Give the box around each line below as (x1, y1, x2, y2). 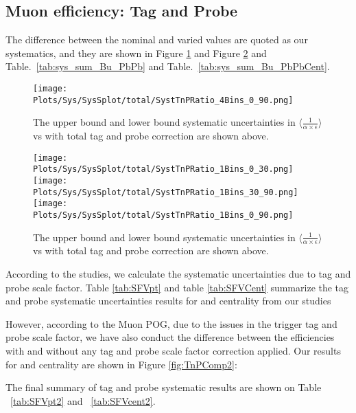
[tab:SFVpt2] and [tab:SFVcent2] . (10, 393, 156, 408)
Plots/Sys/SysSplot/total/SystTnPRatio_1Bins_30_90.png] (33, 187, 298, 197)
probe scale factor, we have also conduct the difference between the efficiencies (5, 330, 335, 344)
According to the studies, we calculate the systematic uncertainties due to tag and (5, 267, 351, 281)
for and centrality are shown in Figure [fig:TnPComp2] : (5, 357, 237, 371)
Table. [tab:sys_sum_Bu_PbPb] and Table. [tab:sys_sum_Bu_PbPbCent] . (5, 59, 330, 74)
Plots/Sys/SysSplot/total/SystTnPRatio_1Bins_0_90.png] (33, 210, 294, 220)
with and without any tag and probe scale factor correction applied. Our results (5, 344, 341, 358)
